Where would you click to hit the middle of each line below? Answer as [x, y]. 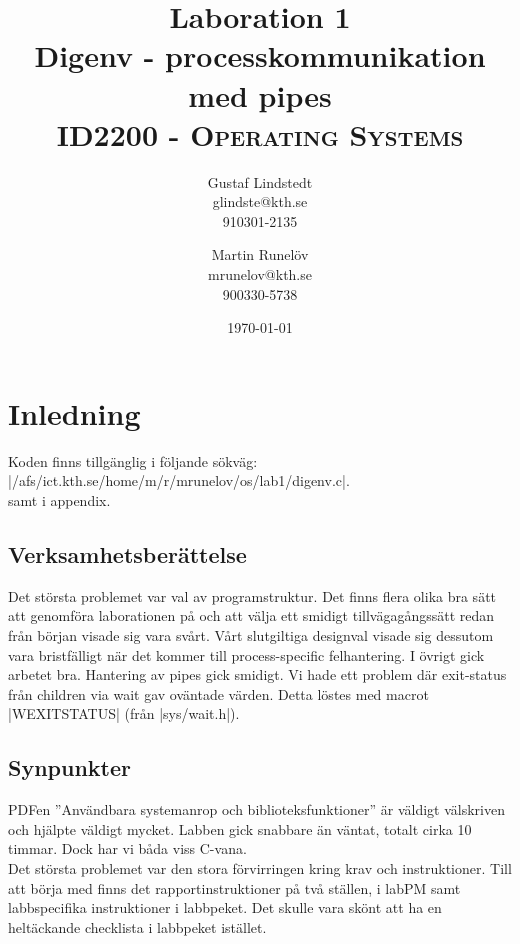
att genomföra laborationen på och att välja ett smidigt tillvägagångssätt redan [251, 615]
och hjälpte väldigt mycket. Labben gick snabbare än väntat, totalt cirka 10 [240, 828]
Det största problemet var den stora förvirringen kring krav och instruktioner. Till [260, 867]
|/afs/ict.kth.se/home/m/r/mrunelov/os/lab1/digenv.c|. [179, 480]
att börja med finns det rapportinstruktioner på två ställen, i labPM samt [234, 887]
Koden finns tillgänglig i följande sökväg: [133, 460]
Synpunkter [69, 767]
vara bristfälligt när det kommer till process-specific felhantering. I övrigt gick [246, 654]
